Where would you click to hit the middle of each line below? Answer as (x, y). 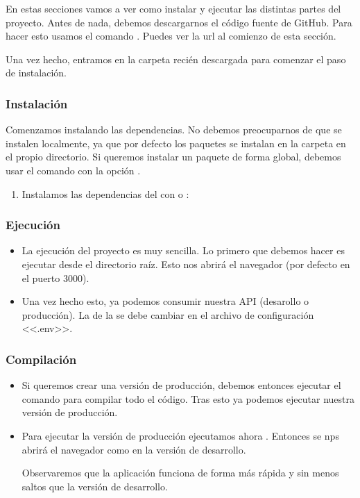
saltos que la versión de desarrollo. (95, 486)
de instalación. (36, 73)
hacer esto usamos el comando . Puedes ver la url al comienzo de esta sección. (171, 36)
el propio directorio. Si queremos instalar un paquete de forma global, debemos (173, 157)
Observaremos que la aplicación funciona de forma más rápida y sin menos (180, 473)
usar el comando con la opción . (73, 170)
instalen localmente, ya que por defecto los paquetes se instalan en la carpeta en (176, 143)
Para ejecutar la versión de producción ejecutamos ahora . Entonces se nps (180, 435)
